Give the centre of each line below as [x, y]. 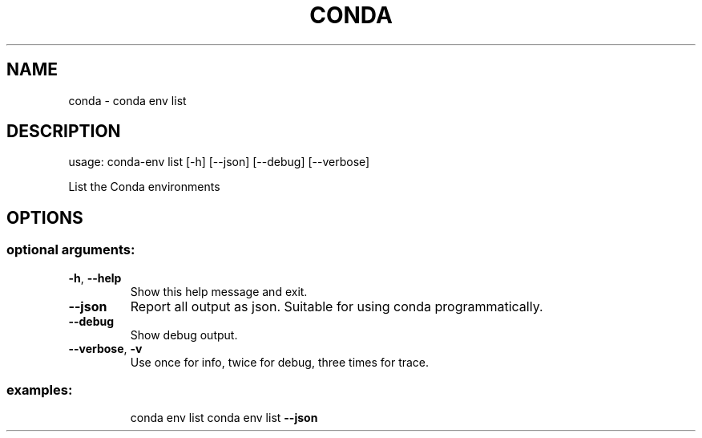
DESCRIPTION [64, 132]
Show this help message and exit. [219, 291]
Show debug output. [184, 335]
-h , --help [95, 278]
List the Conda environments [144, 187]
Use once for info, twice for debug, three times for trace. [280, 362]
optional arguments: [71, 250]
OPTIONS [45, 217]
